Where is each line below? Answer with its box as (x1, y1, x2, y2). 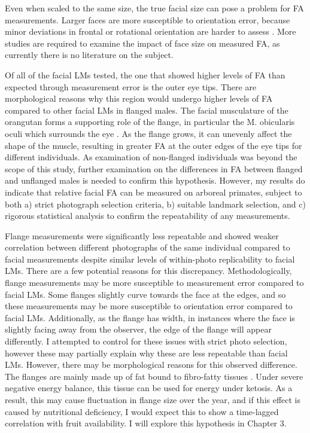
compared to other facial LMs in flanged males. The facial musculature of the (5, 103, 288, 116)
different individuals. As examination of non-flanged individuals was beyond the (5, 151, 297, 163)
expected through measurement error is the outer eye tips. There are (5, 80, 257, 93)
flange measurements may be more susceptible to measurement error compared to (5, 276, 304, 289)
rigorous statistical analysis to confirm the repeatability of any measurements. (5, 209, 290, 222)
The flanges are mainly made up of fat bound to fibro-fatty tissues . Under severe (5, 370, 303, 382)
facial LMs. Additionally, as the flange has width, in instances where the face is (5, 311, 295, 324)
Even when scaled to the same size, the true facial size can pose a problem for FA (5, 2, 304, 14)
